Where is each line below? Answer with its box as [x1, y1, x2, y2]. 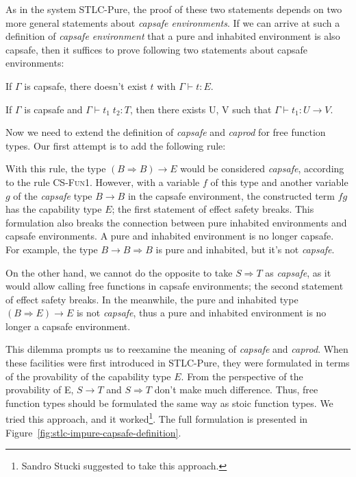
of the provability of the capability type [5, 369, 171, 383]
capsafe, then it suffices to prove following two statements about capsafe [5, 42, 308, 56]
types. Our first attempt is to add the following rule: [5, 138, 226, 152]
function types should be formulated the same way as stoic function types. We [5, 395, 333, 410]
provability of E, [5, 382, 74, 397]
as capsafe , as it [265, 265, 331, 279]
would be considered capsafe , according [180, 161, 344, 176]
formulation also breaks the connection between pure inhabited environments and [5, 215, 347, 229]
